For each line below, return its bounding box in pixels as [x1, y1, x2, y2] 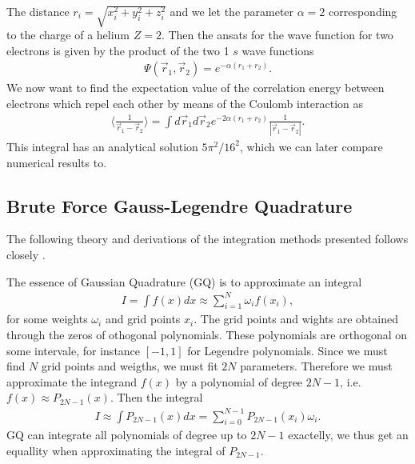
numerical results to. [6, 154, 107, 170]
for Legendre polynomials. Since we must [187, 342, 388, 358]
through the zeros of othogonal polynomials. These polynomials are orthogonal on [6, 326, 408, 343]
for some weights [6, 310, 88, 327]
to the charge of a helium [6, 26, 130, 42]
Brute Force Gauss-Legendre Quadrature [6, 193, 353, 218]
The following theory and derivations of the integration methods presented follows [6, 230, 409, 247]
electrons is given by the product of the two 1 [6, 42, 229, 58]
